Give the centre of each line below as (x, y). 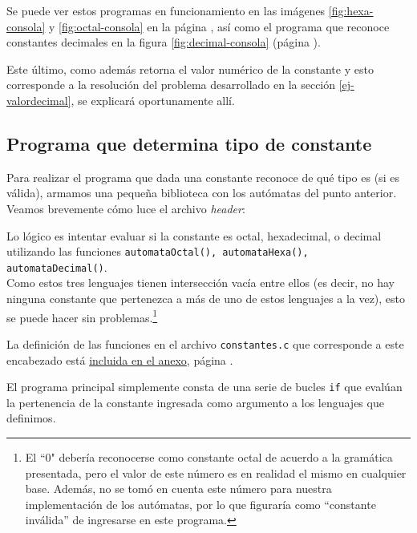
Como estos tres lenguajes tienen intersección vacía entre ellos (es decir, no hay (200, 283)
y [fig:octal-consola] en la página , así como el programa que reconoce (219, 26)
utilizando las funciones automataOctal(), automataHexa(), (158, 251)
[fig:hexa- (351, 10)
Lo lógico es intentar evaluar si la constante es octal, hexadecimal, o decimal (194, 235)
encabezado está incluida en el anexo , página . (120, 359)
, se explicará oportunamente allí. (153, 100)
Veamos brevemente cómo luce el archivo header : (126, 208)
